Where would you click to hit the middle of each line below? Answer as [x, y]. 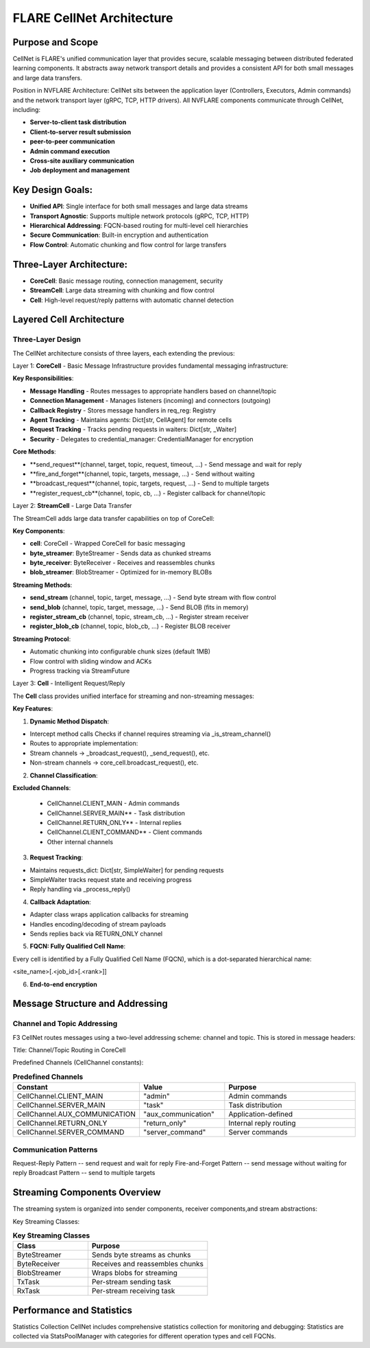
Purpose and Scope [56, 42]
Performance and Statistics [73, 1310]
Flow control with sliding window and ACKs [91, 661]
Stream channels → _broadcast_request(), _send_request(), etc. [120, 753]
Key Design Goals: [52, 190]
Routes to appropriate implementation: [84, 743]
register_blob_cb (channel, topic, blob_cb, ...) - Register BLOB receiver [130, 626]
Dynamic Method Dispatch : [70, 721]
